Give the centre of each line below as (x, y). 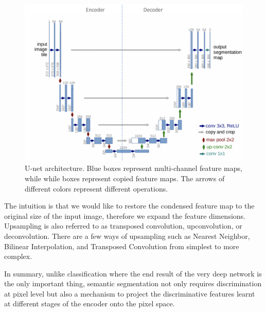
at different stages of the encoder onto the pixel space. (90, 304)
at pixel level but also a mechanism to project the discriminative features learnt (130, 293)
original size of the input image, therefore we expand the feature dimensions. (125, 215)
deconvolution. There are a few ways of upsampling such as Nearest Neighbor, (127, 236)
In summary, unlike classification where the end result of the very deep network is (133, 273)
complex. (18, 256)
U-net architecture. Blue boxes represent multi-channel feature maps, (134, 168)
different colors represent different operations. (96, 188)
